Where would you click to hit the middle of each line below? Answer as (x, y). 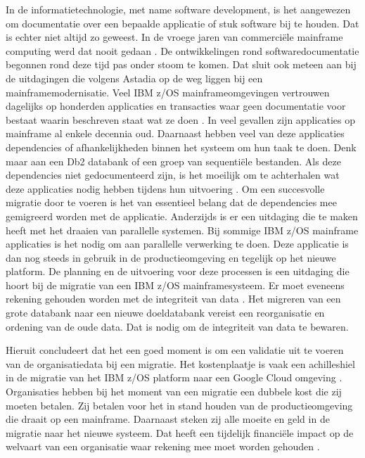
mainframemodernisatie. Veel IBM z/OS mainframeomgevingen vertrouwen (168, 92)
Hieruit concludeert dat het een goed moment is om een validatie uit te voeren (175, 350)
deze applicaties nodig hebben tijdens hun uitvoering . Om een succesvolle (165, 188)
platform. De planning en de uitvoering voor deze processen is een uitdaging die (178, 271)
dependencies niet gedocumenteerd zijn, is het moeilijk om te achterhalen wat (173, 175)
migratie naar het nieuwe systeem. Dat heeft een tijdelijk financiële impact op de (180, 432)
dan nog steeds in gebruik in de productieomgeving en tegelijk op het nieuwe (171, 257)
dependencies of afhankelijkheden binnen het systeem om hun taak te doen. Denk (181, 147)
